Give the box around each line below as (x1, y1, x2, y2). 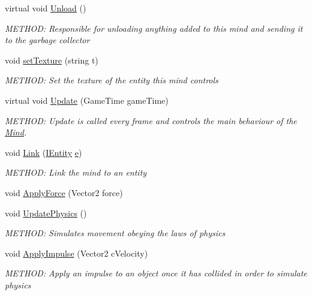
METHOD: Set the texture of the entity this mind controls (5, 74, 218, 86)
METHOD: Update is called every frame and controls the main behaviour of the (5, 114, 297, 127)
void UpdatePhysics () (5, 206, 87, 219)
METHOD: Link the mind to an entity (5, 166, 147, 179)
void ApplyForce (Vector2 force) (5, 186, 123, 198)
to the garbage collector (5, 34, 90, 46)
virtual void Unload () (5, 2, 86, 14)
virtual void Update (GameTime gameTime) (5, 94, 169, 106)
